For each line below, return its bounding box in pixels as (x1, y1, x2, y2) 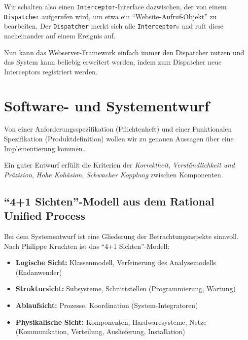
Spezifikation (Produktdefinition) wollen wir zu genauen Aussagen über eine (4, 134, 234, 144)
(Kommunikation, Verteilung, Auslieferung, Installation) (15, 326, 185, 337)
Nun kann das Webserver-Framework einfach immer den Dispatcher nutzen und (4, 47, 245, 57)
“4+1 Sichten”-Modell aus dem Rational (4, 193, 214, 208)
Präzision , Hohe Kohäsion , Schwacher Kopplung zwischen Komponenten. (4, 169, 223, 179)
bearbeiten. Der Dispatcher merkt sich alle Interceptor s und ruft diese (4, 21, 223, 31)
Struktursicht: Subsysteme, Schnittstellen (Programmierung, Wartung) (15, 283, 236, 294)
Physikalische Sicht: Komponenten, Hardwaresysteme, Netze (15, 316, 207, 327)
